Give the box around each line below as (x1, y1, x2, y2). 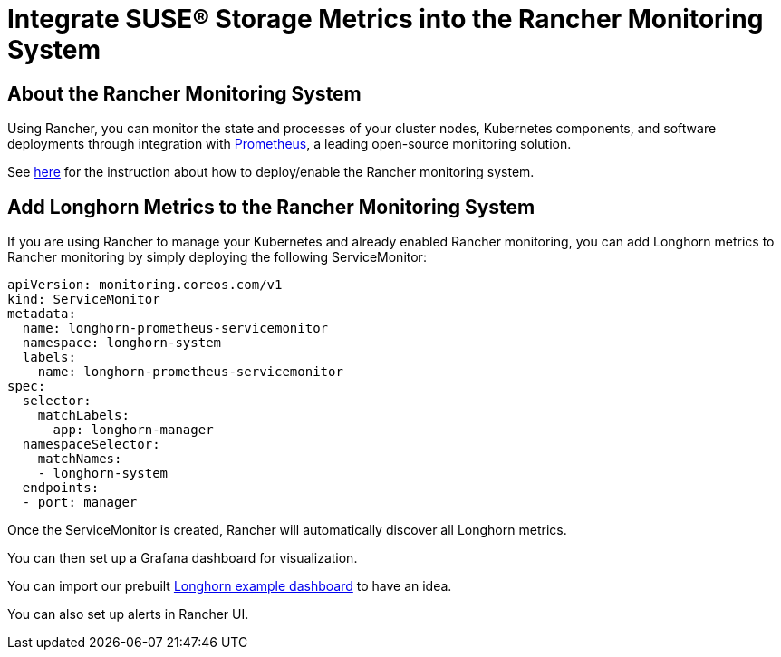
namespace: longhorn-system (22, 335, 222, 351)
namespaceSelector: (22, 437, 160, 452)
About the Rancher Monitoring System (7, 82, 362, 105)
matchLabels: (37, 408, 130, 423)
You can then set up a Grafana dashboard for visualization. (7, 550, 358, 566)
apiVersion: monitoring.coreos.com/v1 (7, 277, 283, 293)
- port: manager (22, 495, 138, 510)
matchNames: (37, 451, 122, 467)
